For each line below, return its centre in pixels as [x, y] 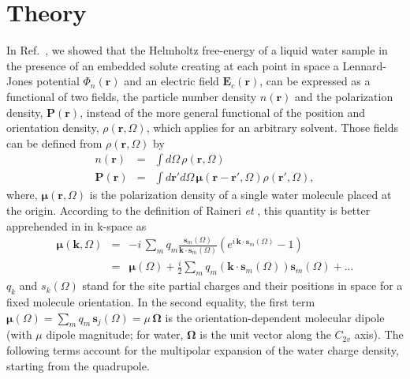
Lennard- [364, 65]
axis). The [379, 334]
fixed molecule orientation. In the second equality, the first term [161, 301]
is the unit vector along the [265, 334]
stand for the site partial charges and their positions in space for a [242, 285]
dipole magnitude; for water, [115, 334]
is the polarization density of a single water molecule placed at [240, 195]
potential [58, 81]
